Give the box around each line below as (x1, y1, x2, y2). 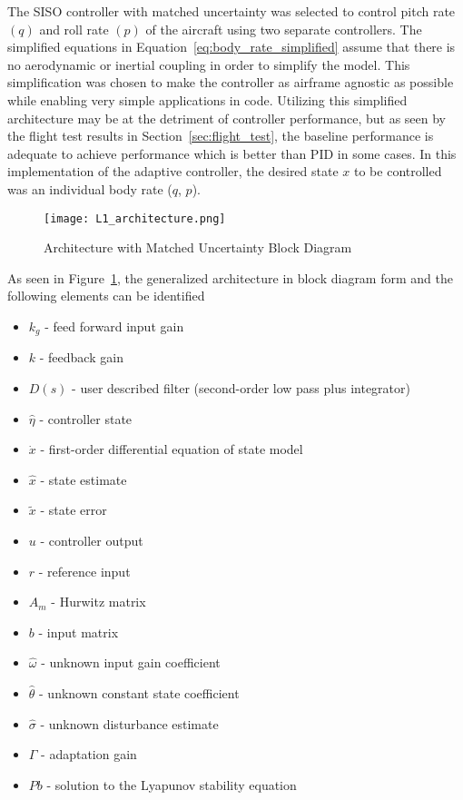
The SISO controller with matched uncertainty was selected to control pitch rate (7, 2, 456, 20)
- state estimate (40, 469, 127, 489)
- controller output (40, 530, 143, 549)
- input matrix (38, 622, 119, 641)
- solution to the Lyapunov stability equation (46, 775, 297, 794)
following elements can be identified (7, 286, 205, 305)
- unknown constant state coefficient (39, 683, 240, 702)
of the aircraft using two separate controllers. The (145, 19, 422, 38)
